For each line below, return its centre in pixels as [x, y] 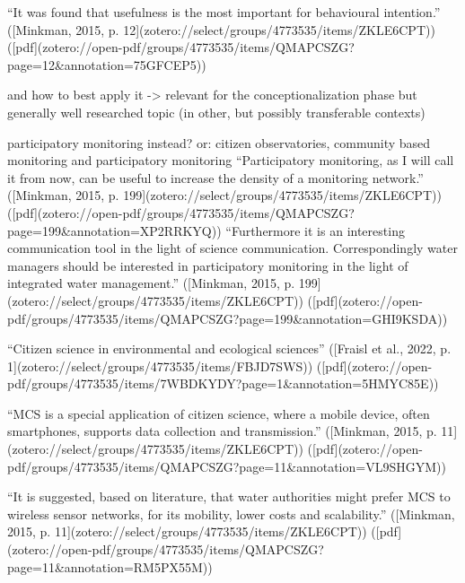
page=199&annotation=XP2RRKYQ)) [114, 230]
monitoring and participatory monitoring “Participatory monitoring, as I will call [231, 160]
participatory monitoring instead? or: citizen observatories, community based [219, 142]
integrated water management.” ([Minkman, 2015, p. [151, 283]
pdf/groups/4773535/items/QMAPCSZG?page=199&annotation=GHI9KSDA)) [228, 318]
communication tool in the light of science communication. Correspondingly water [232, 248]
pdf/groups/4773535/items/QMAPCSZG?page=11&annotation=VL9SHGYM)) [227, 466]
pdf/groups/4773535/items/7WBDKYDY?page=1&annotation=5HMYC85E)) [223, 383]
